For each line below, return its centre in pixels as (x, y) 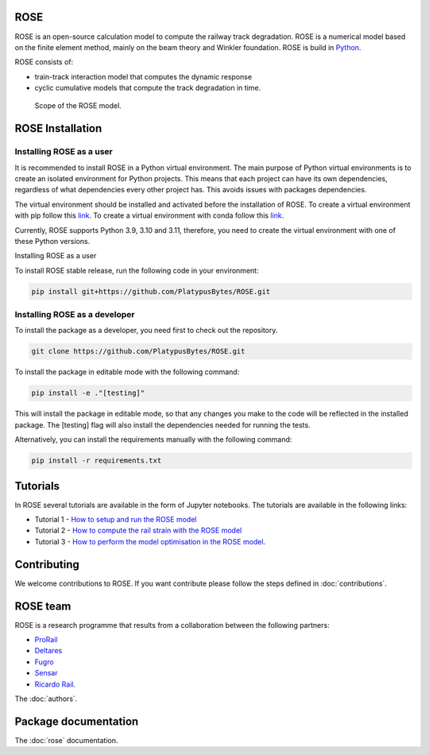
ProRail (46, 640)
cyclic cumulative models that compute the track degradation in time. (148, 88)
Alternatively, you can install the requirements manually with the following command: (153, 439)
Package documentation (77, 721)
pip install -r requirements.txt (97, 461)
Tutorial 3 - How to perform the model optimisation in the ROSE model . (150, 541)
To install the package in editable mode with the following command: (127, 372)
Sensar (46, 673)
